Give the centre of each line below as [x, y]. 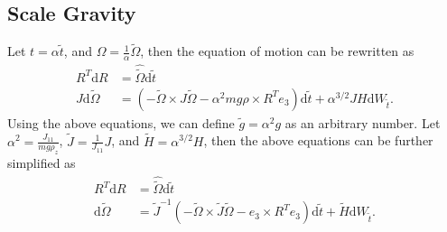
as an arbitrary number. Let [363, 122]
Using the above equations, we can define [121, 122]
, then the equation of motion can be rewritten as [277, 51]
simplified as [42, 163]
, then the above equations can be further [318, 140]
